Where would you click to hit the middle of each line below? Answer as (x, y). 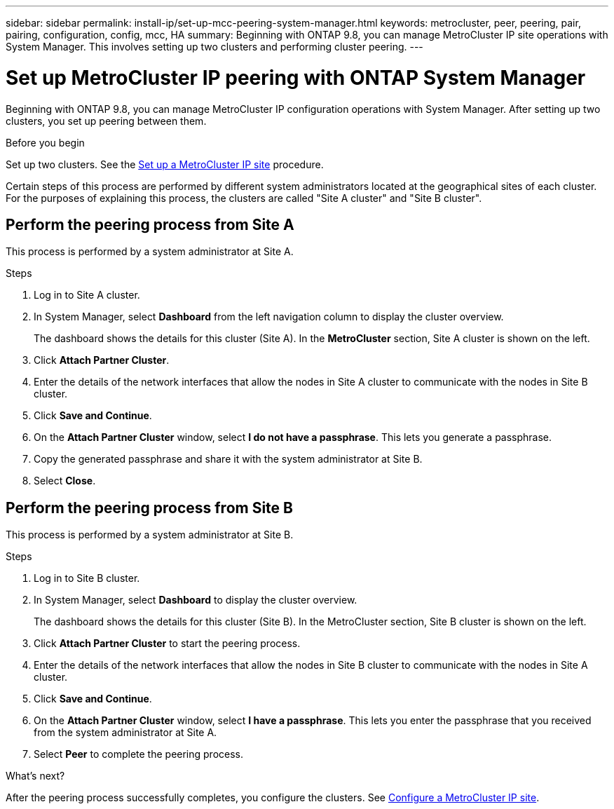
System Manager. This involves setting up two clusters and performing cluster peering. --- (214, 47)
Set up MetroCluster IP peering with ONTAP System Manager (296, 77)
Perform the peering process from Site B (149, 508)
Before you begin (45, 142)
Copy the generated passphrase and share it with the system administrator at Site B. (228, 459)
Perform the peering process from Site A (150, 224)
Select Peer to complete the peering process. (139, 754)
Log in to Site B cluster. (87, 578)
